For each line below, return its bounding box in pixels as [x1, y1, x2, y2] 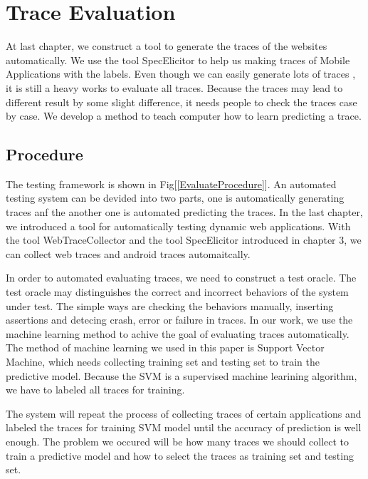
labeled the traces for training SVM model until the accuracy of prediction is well [6, 420, 362, 435]
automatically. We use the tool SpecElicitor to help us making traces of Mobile [6, 52, 350, 67]
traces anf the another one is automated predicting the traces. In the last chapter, [6, 205, 363, 220]
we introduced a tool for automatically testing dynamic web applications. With [6, 218, 351, 233]
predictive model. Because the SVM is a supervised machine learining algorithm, [6, 368, 357, 383]
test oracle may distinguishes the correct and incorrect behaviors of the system [6, 284, 349, 299]
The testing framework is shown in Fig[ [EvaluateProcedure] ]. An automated [6, 176, 337, 191]
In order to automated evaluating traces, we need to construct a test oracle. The [6, 270, 357, 285]
